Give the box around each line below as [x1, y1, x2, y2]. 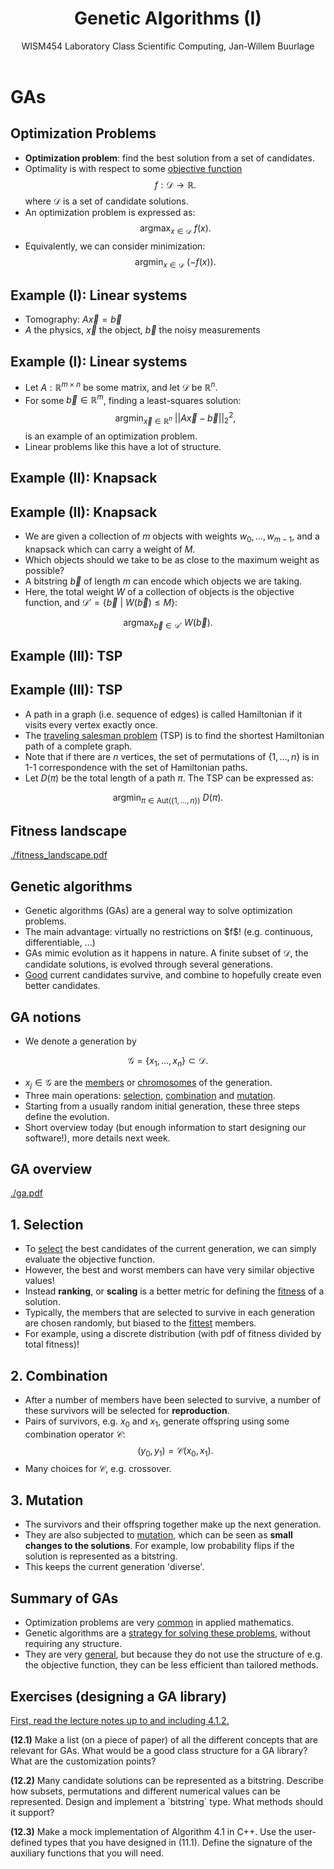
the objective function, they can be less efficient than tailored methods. [24, 1659, 319, 1671]
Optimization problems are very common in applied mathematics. [24, 1617, 294, 1629]
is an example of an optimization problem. [24, 430, 198, 442]
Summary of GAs [10, 1590, 119, 1607]
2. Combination [10, 1367, 108, 1384]
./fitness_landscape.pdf [10, 849, 108, 861]
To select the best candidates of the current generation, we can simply [24, 1243, 317, 1255]
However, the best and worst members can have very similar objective [24, 1264, 315, 1276]
